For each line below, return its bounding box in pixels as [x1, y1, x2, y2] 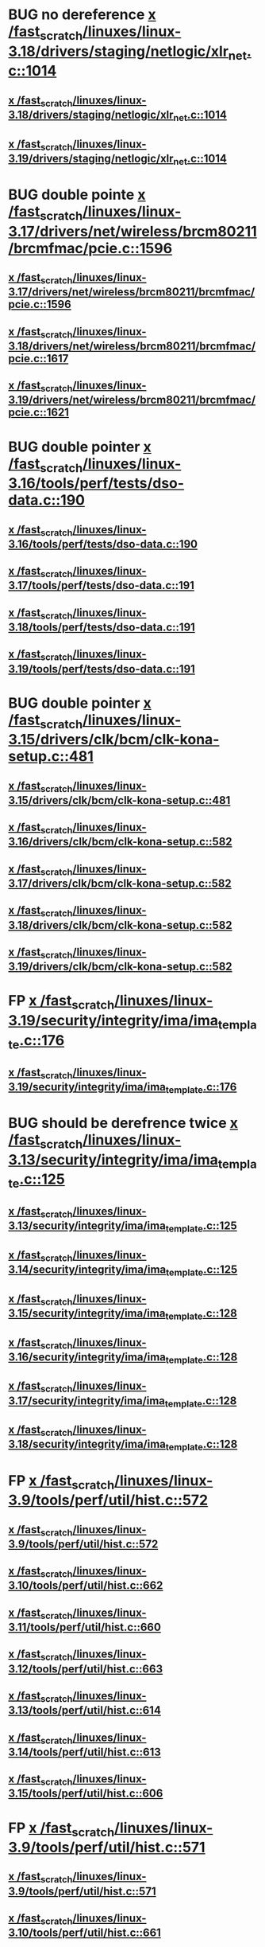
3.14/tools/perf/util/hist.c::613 [8, 1745, 161, 1758]
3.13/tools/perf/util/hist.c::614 [8, 1703, 161, 1717]
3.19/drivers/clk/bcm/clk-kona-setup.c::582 [8, 960, 232, 974]
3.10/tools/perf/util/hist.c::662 [8, 1578, 163, 1593]
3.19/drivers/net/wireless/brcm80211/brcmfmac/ [8, 393, 256, 407]
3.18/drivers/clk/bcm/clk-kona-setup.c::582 [8, 918, 232, 932]
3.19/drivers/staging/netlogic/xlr [8, 151, 174, 165]
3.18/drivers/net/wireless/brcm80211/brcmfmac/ [8, 339, 256, 353]
